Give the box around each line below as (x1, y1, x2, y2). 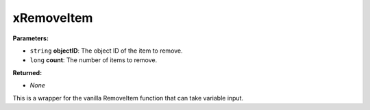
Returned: (12, 68, 42, 77)
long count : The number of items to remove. (29, 56, 158, 64)
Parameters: (12, 34, 49, 42)
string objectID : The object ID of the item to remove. (29, 46, 183, 55)
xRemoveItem (12, 10, 93, 25)
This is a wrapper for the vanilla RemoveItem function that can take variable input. (12, 94, 244, 102)
